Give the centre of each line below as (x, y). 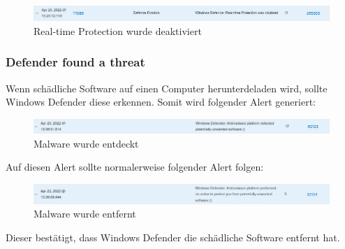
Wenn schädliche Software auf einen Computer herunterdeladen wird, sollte (167, 88)
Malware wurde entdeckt (86, 143)
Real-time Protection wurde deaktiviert (118, 30)
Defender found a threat (75, 62)
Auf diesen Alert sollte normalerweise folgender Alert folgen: (135, 167)
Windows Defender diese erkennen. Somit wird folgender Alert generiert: (161, 102)
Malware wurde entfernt (85, 214)
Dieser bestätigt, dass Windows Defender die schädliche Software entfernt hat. (173, 237)
